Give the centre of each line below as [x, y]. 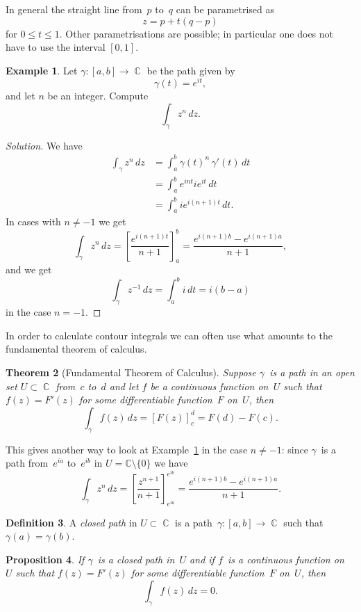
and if [202, 559]
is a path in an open [312, 372]
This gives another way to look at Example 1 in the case [127, 449]
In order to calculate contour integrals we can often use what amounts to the [169, 335]
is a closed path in [136, 559]
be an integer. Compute [98, 96]
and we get [29, 269]
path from [27, 463]
